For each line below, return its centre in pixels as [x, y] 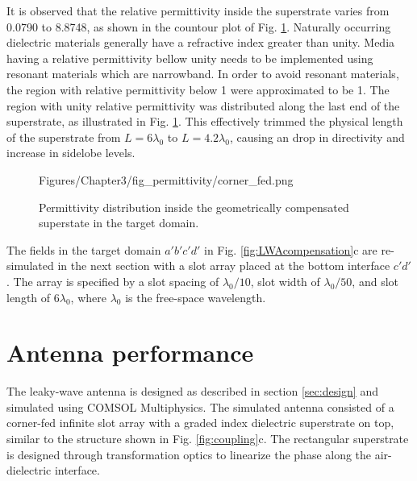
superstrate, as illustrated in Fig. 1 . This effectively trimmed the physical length [205, 121]
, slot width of [285, 281]
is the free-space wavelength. [196, 297]
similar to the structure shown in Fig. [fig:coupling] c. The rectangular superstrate [208, 438]
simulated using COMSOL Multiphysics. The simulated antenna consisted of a [200, 406]
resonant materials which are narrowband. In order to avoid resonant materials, [203, 74]
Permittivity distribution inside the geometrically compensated [194, 207]
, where [88, 297]
